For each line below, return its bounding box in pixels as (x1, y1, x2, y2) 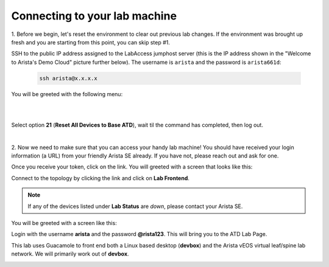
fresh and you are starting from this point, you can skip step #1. (11, 38, 171, 46)
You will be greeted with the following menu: (11, 90, 123, 97)
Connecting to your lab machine (11, 9, 177, 23)
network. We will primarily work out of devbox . (11, 250, 129, 258)
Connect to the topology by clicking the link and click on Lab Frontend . (11, 174, 190, 182)
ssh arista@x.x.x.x (39, 75, 97, 81)
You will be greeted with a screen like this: (11, 219, 117, 226)
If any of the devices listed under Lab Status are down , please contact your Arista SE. (27, 203, 243, 210)
